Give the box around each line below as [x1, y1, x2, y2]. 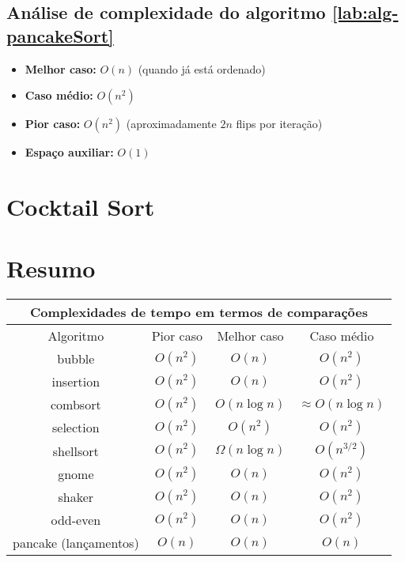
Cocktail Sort [6, 190, 155, 222]
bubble [57, 349, 95, 368]
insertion [51, 372, 100, 391]
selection [52, 418, 100, 437]
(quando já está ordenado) [138, 60, 266, 77]
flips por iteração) [236, 115, 323, 132]
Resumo [6, 252, 96, 285]
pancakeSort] [6, 23, 114, 47]
